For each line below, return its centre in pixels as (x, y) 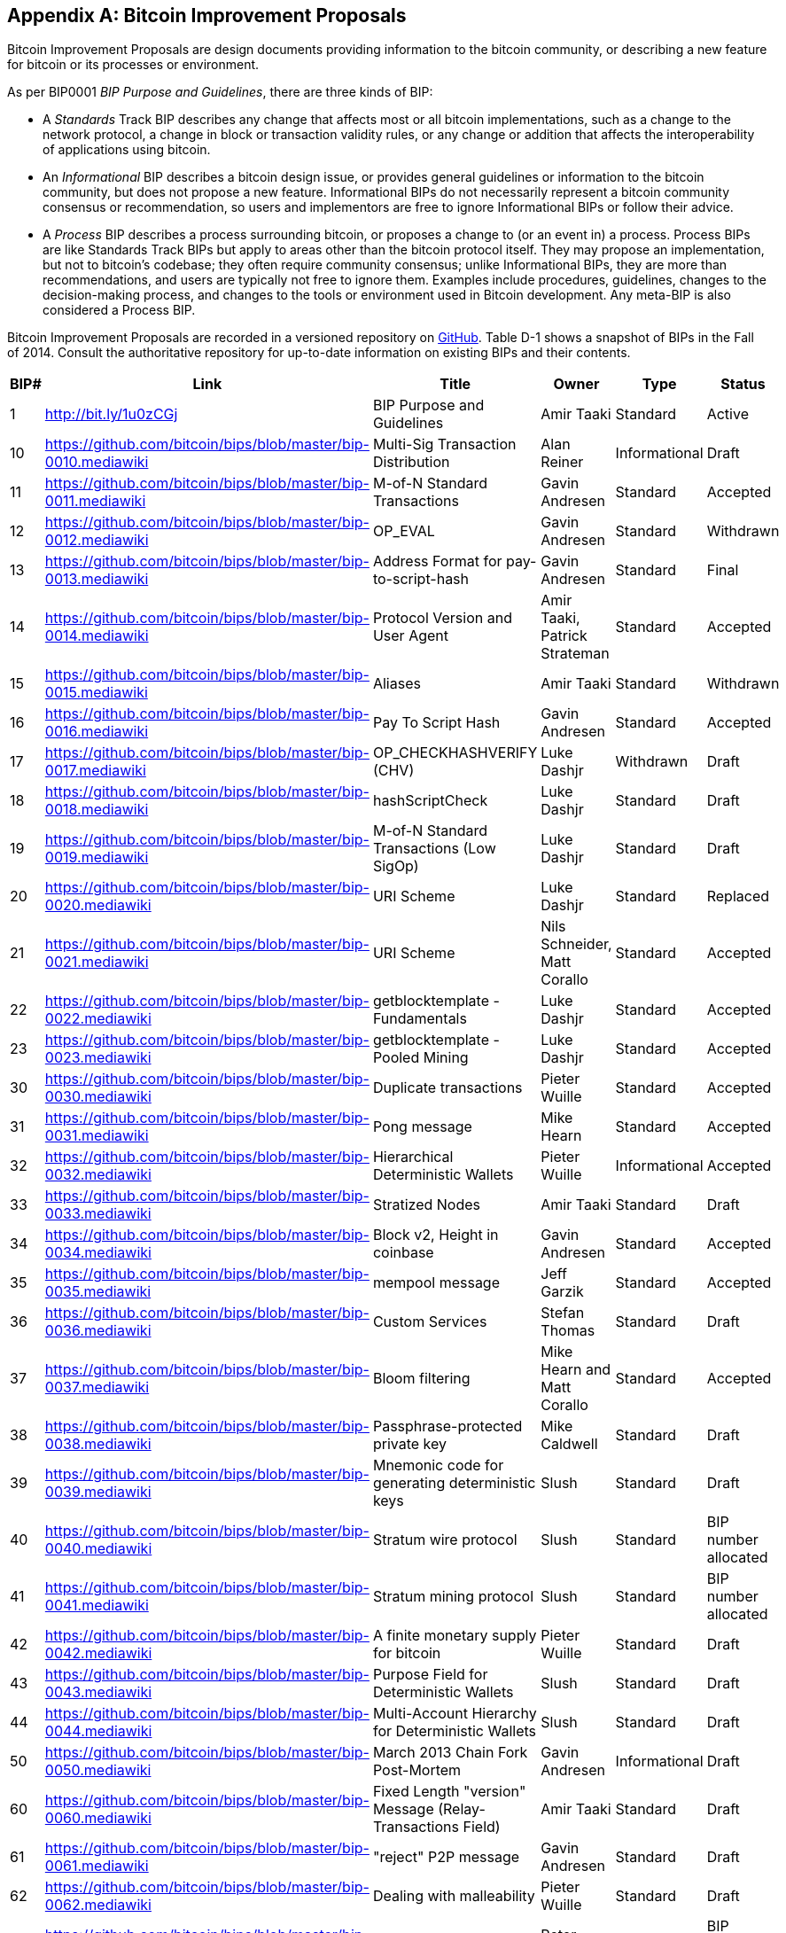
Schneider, (576, 944)
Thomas (568, 1331)
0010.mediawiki (97, 462)
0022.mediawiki (98, 1019)
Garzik (562, 1292)
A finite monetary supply (455, 1636)
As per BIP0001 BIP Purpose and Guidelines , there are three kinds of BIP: (220, 92)
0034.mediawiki (98, 1253)
